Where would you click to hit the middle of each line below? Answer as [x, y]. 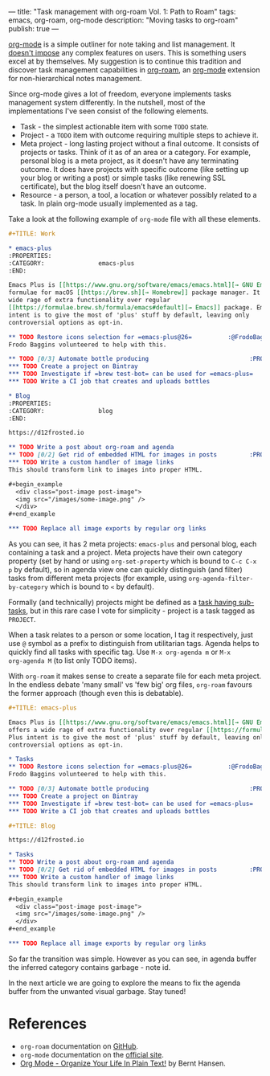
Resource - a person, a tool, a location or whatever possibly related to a [138, 195]
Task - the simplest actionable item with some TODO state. [114, 127]
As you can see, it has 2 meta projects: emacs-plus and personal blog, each [133, 544]
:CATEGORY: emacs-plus [72, 263]
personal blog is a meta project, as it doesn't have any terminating [129, 161]
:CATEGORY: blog [61, 411]
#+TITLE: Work [32, 234]
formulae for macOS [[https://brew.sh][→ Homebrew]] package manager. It [135, 293]
